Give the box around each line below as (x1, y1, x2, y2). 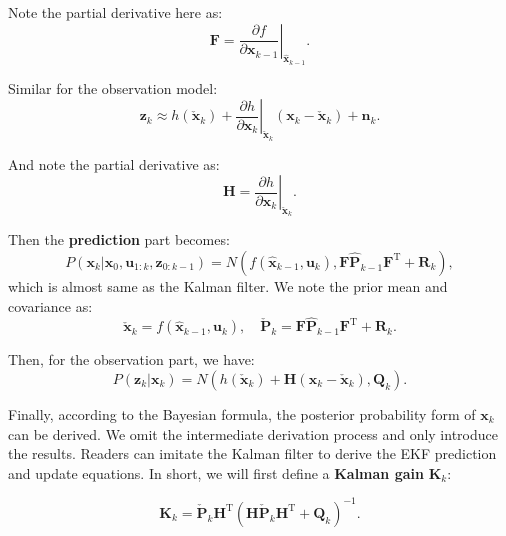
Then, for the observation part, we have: (8, 349, 255, 370)
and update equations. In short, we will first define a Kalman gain (8, 462, 424, 483)
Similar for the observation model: (8, 77, 218, 98)
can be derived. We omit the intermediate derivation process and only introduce (8, 423, 498, 444)
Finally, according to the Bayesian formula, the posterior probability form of (8, 403, 476, 424)
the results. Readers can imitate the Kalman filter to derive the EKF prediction (8, 443, 497, 464)
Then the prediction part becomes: (8, 229, 230, 250)
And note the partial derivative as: (8, 153, 220, 174)
